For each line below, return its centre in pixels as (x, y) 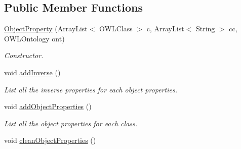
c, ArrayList (165, 29)
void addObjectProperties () (48, 106)
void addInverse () (32, 72)
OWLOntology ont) (34, 38)
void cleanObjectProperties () (50, 140)
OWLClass (116, 29)
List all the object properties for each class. (71, 123)
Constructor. (24, 55)
